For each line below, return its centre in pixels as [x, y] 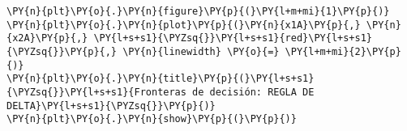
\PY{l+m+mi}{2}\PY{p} [343, 51]
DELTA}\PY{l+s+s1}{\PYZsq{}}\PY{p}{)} [111, 106]
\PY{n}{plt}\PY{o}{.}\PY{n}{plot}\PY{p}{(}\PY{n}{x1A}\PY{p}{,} [184, 25]
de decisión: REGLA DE [253, 92]
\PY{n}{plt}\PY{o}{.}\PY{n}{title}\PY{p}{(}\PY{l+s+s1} [161, 79]
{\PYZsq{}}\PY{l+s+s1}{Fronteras [96, 92]
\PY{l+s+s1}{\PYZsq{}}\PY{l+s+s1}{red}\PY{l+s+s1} [233, 38]
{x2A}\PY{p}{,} [47, 38]
